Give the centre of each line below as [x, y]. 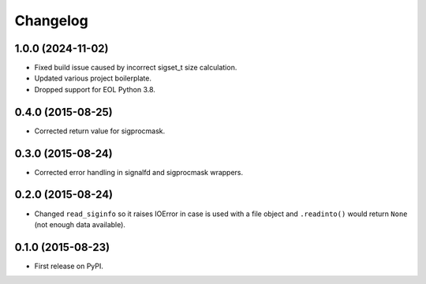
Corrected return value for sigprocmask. [100, 131]
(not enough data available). [80, 224]
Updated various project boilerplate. [93, 78]
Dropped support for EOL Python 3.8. [95, 89]
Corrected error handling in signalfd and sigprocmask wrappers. [139, 172]
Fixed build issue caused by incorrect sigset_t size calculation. [136, 68]
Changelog [51, 21]
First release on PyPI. [69, 266]
